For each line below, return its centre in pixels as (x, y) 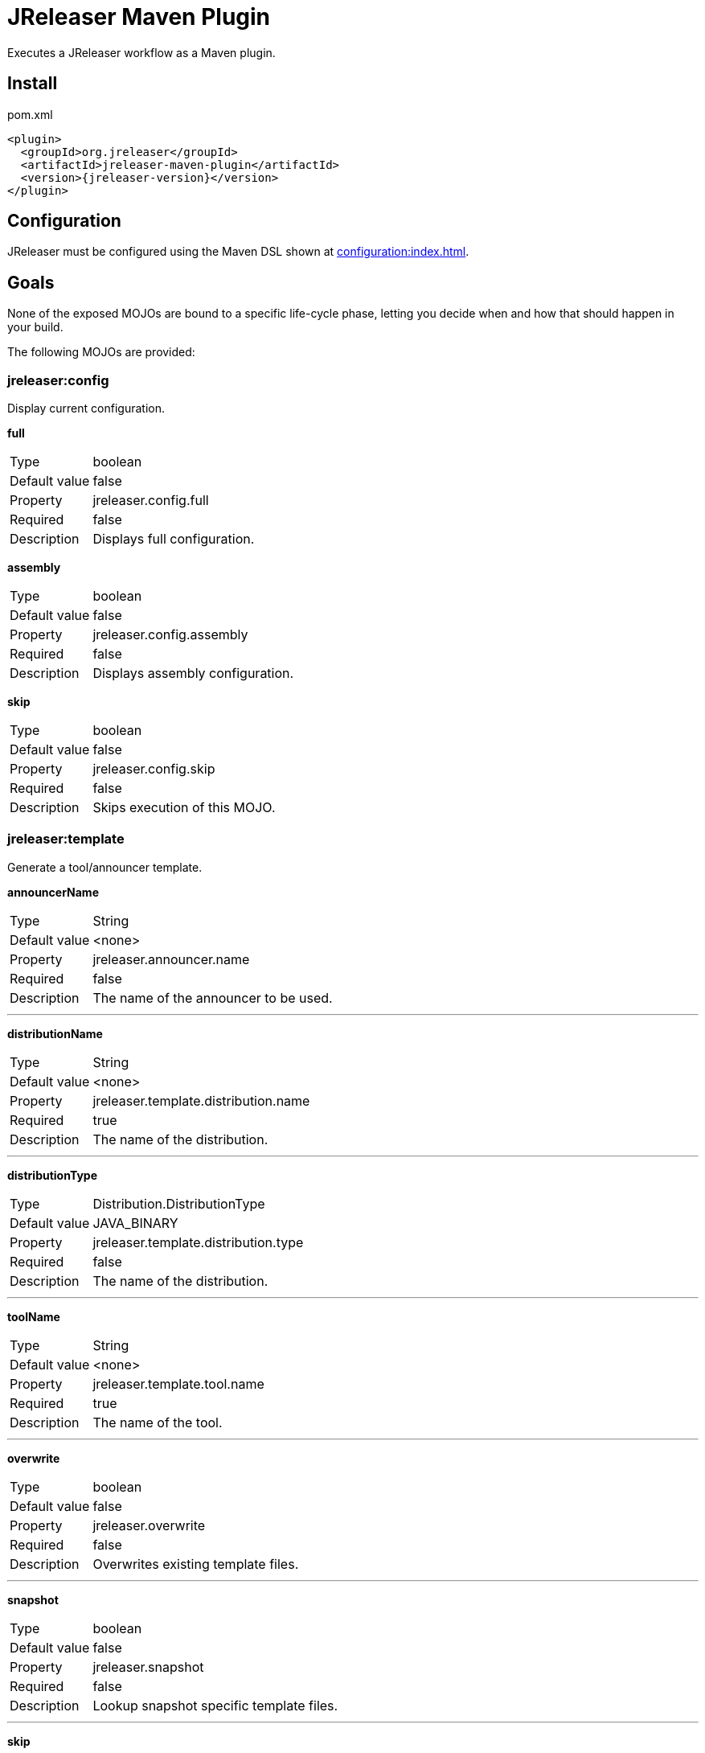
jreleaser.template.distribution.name (201, 1100)
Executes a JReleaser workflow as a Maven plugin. (141, 52)
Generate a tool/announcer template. (105, 867)
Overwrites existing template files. (196, 1564)
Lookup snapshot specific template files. (215, 1705)
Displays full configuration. (174, 539)
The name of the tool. (158, 1422)
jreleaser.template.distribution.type (198, 1242)
